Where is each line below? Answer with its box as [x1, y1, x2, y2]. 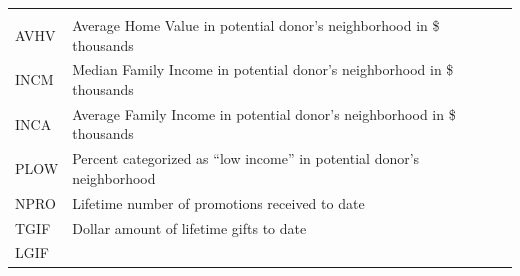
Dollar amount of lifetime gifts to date [72, 217, 307, 238]
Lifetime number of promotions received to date [72, 192, 365, 213]
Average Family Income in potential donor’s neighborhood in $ [72, 103, 456, 124]
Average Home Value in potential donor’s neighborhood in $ [72, 15, 440, 35]
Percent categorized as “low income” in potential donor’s [72, 148, 420, 169]
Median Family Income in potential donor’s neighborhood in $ [72, 59, 454, 80]
